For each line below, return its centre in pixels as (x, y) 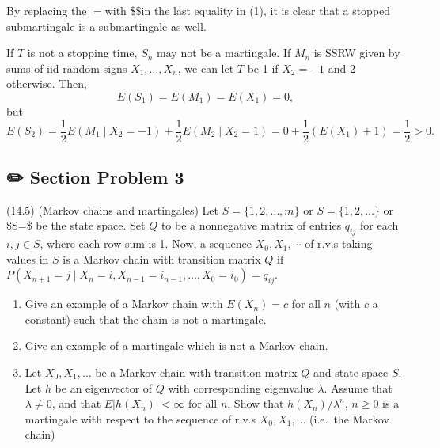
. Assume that (358, 387)
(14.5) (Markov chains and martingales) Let (112, 209)
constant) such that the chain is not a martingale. (146, 319)
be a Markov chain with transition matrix (196, 372)
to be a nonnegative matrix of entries (251, 225)
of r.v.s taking (339, 243)
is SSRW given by (357, 53)
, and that (76, 403)
